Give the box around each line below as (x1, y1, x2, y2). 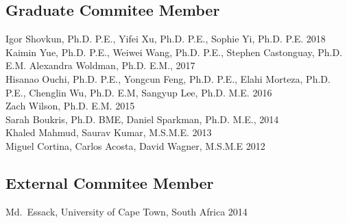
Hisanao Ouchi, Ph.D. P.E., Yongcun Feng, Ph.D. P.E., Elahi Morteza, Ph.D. (5, 71, 331, 86)
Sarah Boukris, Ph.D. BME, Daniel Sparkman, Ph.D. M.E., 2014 (5, 112, 279, 126)
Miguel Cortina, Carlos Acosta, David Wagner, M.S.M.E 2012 (5, 138, 265, 153)
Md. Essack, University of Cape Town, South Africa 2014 (5, 204, 248, 218)
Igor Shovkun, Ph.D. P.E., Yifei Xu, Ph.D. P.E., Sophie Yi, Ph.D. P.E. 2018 (5, 31, 326, 46)
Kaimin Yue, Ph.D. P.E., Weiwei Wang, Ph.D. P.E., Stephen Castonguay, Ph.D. (5, 44, 342, 59)
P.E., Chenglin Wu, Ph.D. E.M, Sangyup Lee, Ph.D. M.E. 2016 (5, 85, 272, 99)
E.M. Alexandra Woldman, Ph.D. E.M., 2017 (5, 58, 195, 73)
